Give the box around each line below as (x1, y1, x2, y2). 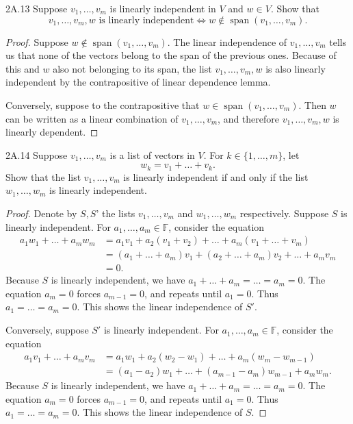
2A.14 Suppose (5, 147, 68, 162)
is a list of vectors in (109, 147, 195, 162)
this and (5, 61, 40, 75)
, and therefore (218, 111, 279, 125)
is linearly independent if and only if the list (123, 169, 309, 184)
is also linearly (265, 61, 326, 75)
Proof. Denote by (5, 205, 77, 220)
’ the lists (96, 205, 135, 220)
